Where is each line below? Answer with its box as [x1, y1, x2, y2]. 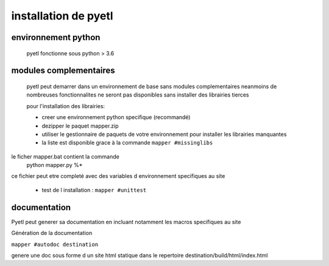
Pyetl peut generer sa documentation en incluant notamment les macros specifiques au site [11, 218, 241, 225]
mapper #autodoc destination [11, 240, 99, 248]
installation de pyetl [11, 9, 113, 22]
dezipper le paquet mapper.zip [41, 122, 119, 129]
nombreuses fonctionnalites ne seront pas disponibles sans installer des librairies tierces [26, 91, 249, 98]
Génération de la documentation [11, 230, 93, 237]
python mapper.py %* [26, 162, 83, 169]
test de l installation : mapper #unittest [41, 186, 147, 194]
